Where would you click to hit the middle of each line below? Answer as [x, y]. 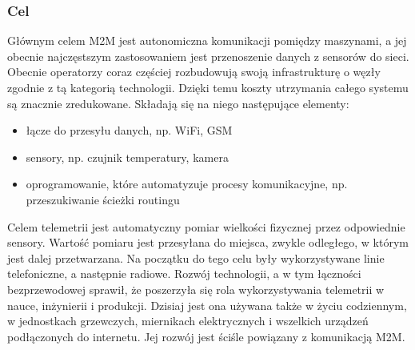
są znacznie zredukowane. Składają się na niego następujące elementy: [178, 103]
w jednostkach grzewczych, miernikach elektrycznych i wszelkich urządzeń [188, 321]
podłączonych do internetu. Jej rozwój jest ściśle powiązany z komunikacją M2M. [206, 336]
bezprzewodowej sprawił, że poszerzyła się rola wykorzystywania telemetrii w [196, 289]
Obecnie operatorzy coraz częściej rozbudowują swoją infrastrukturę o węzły [194, 72]
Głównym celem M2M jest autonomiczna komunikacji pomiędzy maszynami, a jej [207, 40]
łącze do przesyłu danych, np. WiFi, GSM [129, 130]
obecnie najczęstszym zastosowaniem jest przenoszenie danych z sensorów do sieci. [208, 56]
